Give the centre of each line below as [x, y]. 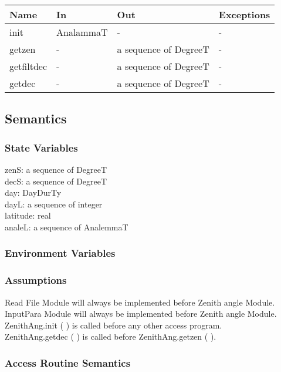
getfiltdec [28, 66]
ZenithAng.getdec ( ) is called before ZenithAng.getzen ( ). [111, 336]
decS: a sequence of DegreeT [56, 181]
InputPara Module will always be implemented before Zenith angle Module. [141, 314]
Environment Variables [60, 253]
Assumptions [36, 280]
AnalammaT [82, 32]
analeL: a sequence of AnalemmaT [67, 227]
